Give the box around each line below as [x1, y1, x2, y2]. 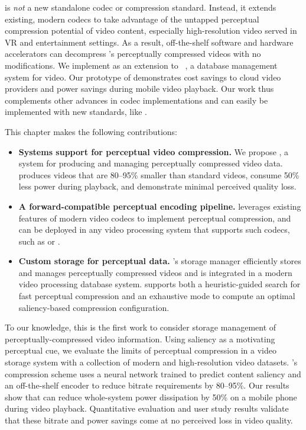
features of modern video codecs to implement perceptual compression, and [18, 211, 291, 224]
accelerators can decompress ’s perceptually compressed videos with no [5, 47, 261, 60]
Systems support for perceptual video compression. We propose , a [18, 145, 289, 158]
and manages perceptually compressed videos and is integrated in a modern [18, 266, 292, 278]
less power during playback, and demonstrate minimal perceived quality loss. [18, 180, 297, 192]
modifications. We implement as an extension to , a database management [5, 59, 278, 71]
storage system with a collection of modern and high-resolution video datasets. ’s [5, 356, 298, 368]
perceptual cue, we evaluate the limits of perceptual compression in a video [5, 344, 276, 357]
